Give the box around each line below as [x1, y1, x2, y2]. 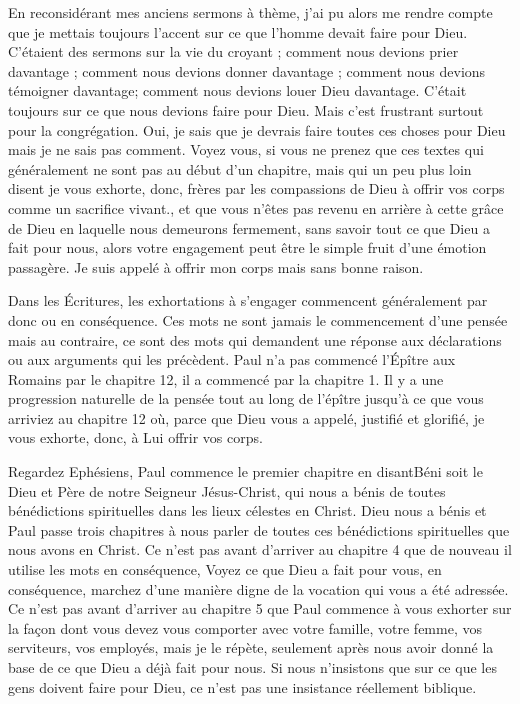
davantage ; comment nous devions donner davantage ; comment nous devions [8, 60, 486, 81]
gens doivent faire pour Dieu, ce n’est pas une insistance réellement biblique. [8, 676, 477, 697]
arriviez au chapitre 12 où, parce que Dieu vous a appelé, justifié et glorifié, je [8, 407, 485, 428]
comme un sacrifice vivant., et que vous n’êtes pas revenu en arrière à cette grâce [8, 197, 504, 218]
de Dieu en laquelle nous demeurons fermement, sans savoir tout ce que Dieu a [8, 217, 490, 238]
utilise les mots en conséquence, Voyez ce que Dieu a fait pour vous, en [8, 559, 442, 580]
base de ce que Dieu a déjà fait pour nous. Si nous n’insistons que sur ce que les [8, 657, 497, 677]
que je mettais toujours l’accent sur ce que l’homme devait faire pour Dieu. [8, 21, 468, 42]
